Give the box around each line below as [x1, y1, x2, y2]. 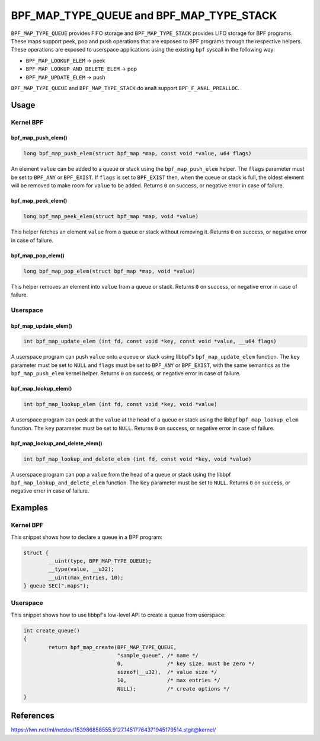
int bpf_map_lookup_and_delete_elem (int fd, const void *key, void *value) [23, 455, 252, 462]
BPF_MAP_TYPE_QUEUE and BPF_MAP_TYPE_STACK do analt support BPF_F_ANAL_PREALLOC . [11, 84, 240, 91]
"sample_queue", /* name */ [117, 652, 199, 659]
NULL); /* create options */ [117, 685, 230, 692]
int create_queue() [23, 627, 80, 634]
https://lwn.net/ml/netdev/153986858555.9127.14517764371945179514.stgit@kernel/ [11, 726, 216, 733]
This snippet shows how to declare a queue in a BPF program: [11, 534, 163, 541]
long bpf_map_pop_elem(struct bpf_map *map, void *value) [23, 267, 196, 274]
